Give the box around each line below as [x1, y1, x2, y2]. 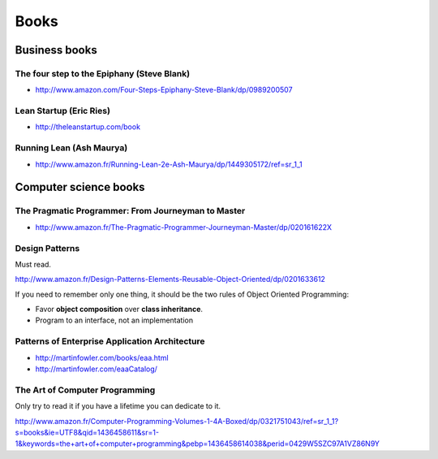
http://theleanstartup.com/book [35, 122, 141, 132]
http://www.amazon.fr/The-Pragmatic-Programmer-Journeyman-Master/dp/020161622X [35, 222, 333, 232]
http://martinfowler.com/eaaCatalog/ [35, 364, 158, 374]
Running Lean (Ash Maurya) [15, 142, 128, 154]
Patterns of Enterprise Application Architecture [15, 336, 206, 347]
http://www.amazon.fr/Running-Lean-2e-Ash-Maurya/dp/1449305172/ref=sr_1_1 [35, 159, 303, 169]
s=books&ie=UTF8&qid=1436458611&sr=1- [15, 427, 160, 437]
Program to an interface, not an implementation [35, 315, 194, 325]
